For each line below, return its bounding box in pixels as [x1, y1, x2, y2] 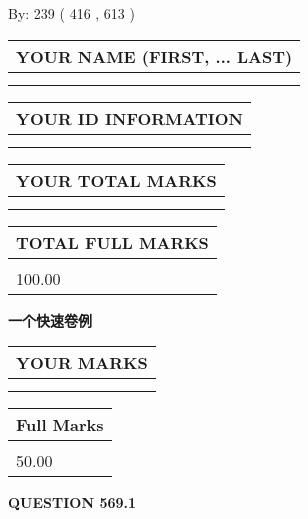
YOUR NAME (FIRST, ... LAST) [16, 44, 293, 68]
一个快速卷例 [8, 309, 92, 330]
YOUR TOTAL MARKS [16, 168, 217, 192]
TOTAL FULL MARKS [16, 230, 209, 254]
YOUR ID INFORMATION [16, 106, 243, 130]
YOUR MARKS [16, 351, 148, 375]
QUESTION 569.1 [8, 492, 137, 513]
